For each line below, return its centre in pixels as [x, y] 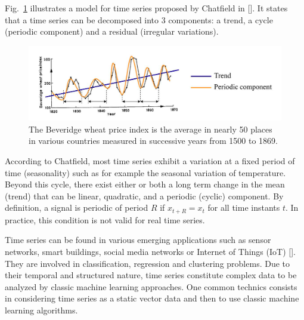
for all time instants [244, 207]
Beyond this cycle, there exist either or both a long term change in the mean [145, 184]
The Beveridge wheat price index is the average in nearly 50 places [151, 129]
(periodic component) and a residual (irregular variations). [112, 31]
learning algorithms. [41, 310]
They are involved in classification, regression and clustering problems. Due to [148, 263]
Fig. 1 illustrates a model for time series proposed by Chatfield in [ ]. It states [146, 8]
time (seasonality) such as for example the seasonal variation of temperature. [145, 172]
